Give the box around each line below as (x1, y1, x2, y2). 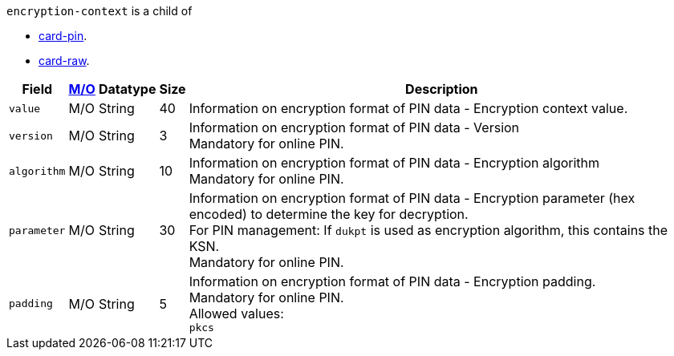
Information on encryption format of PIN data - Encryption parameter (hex (189, 190, 635, 206)
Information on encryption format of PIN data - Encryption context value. (189, 100, 628, 116)
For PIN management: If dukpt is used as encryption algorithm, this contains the (189, 222, 668, 238)
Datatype (98, 81, 156, 97)
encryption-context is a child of (6, 4, 193, 18)
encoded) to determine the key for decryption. (189, 206, 469, 222)
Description (405, 81, 478, 97)
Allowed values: (189, 305, 284, 322)
